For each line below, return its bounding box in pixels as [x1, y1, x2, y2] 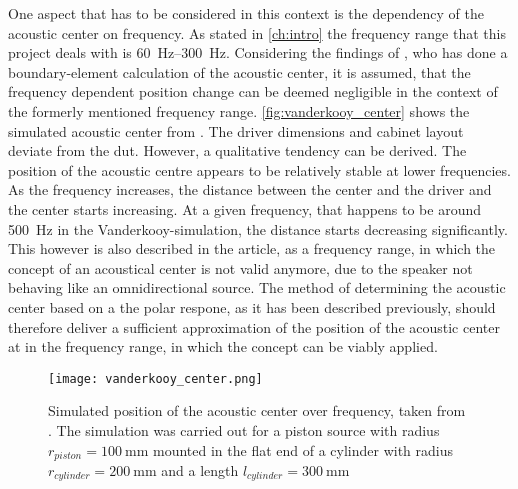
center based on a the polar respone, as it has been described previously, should [8, 296, 496, 317]
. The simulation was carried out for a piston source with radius [48, 419, 440, 440]
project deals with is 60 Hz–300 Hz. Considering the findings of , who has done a [8, 42, 508, 63]
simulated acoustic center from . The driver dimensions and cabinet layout [8, 120, 464, 141]
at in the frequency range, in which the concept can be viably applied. [8, 336, 438, 357]
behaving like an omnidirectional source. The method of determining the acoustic [8, 277, 506, 298]
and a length [161, 459, 239, 480]
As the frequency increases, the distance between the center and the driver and [8, 179, 492, 200]
